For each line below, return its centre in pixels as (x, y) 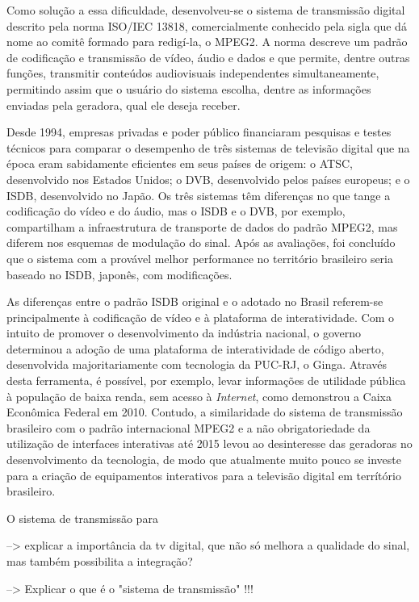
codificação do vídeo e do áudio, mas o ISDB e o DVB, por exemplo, (176, 211)
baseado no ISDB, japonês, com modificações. (119, 274)
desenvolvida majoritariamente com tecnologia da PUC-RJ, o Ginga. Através (197, 364)
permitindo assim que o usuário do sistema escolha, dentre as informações (189, 88)
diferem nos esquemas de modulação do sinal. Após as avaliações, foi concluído (201, 242)
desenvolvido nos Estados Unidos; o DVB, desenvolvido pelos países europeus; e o (208, 179)
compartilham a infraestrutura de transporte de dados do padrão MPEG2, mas (202, 226)
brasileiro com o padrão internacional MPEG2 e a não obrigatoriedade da (189, 427)
